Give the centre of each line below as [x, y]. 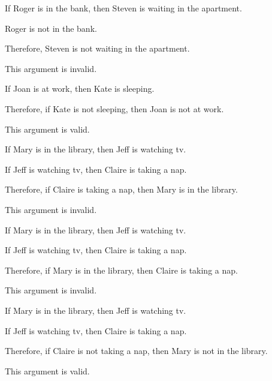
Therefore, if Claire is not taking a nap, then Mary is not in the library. [136, 351]
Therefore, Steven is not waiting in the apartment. [97, 48]
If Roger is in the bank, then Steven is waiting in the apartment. [123, 8]
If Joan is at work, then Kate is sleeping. [80, 88]
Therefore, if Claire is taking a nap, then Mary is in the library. [121, 189]
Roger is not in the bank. [51, 28]
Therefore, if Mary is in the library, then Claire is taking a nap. [121, 270]
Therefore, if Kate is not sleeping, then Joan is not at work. [114, 108]
